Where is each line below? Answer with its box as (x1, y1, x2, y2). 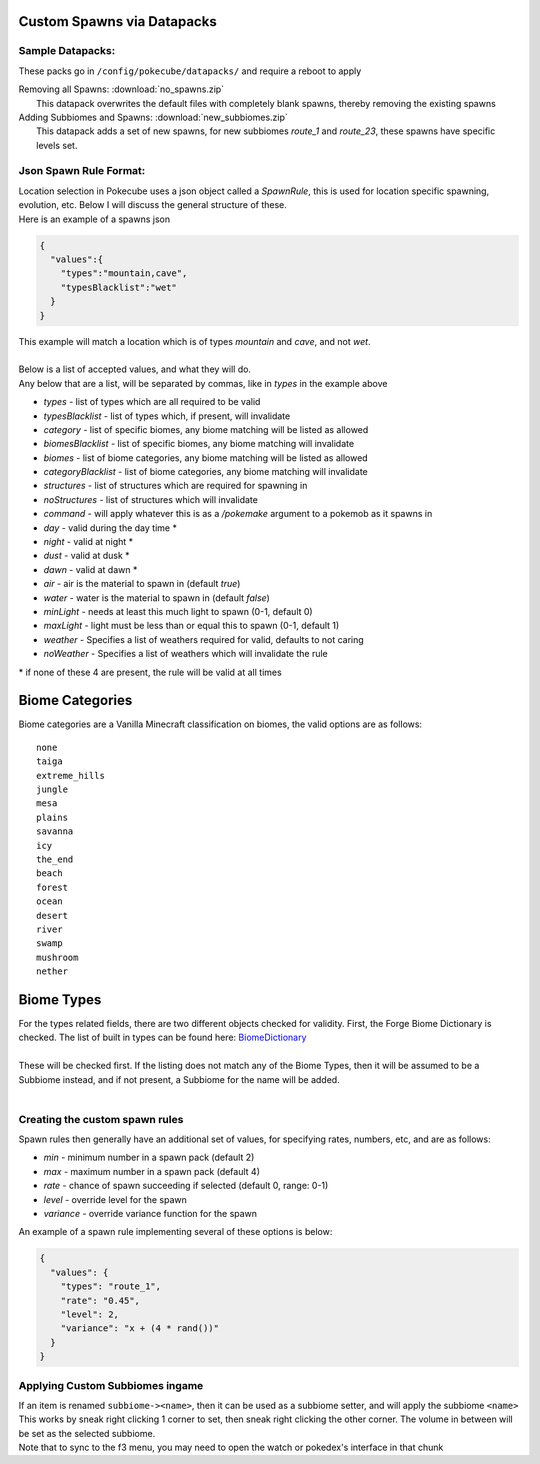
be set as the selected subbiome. (18, 1427, 156, 1439)
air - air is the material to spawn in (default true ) (43, 578, 241, 590)
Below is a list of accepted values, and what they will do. (18, 363, 252, 375)
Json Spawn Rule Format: (18, 164, 146, 178)
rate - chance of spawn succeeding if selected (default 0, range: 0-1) (43, 1180, 329, 1192)
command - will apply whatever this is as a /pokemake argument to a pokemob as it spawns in (43, 508, 433, 520)
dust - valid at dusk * (43, 550, 130, 562)
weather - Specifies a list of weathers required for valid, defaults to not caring (43, 633, 364, 645)
